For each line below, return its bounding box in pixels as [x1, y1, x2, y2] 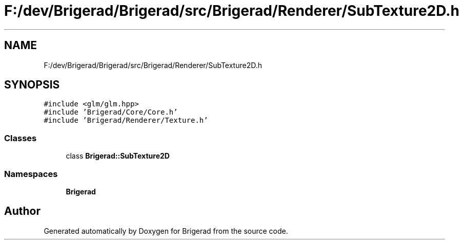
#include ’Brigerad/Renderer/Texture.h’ [44, 116, 208, 125]
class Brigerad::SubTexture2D [66, 151, 170, 161]
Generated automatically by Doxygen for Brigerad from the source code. [44, 226, 288, 235]
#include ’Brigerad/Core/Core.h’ [44, 108, 178, 117]
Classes [4, 132, 37, 143]
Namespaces [4, 168, 58, 179]
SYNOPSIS [4, 78, 60, 92]
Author [4, 205, 41, 218]
